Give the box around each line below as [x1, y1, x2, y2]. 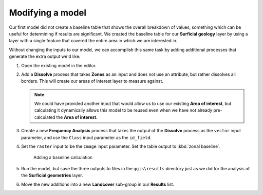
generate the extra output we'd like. [9, 53, 80, 59]
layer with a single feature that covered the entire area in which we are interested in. [9, 38, 178, 44]
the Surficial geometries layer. [21, 173, 83, 178]
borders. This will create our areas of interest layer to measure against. [21, 78, 163, 84]
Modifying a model [9, 7, 87, 18]
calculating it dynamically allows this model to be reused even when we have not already [34, 107, 213, 113]
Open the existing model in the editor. [21, 62, 97, 68]
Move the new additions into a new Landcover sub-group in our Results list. [21, 181, 174, 187]
